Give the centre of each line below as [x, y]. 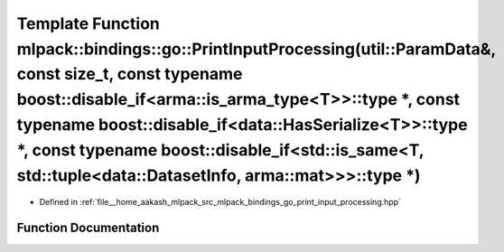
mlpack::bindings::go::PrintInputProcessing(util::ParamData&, [257, 49]
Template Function [88, 23]
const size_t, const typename [130, 75]
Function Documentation [88, 228]
